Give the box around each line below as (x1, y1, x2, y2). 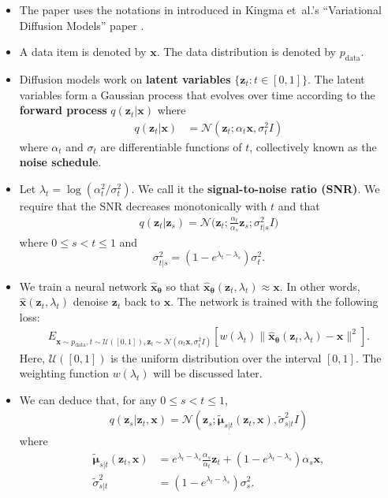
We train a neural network (19, 277, 147, 294)
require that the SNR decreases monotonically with (19, 197, 267, 214)
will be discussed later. (153, 365, 263, 381)
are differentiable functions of (100, 138, 242, 154)
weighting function (19, 365, 109, 381)
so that (166, 277, 200, 294)
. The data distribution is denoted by (156, 43, 336, 60)
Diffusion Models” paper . (19, 17, 144, 33)
